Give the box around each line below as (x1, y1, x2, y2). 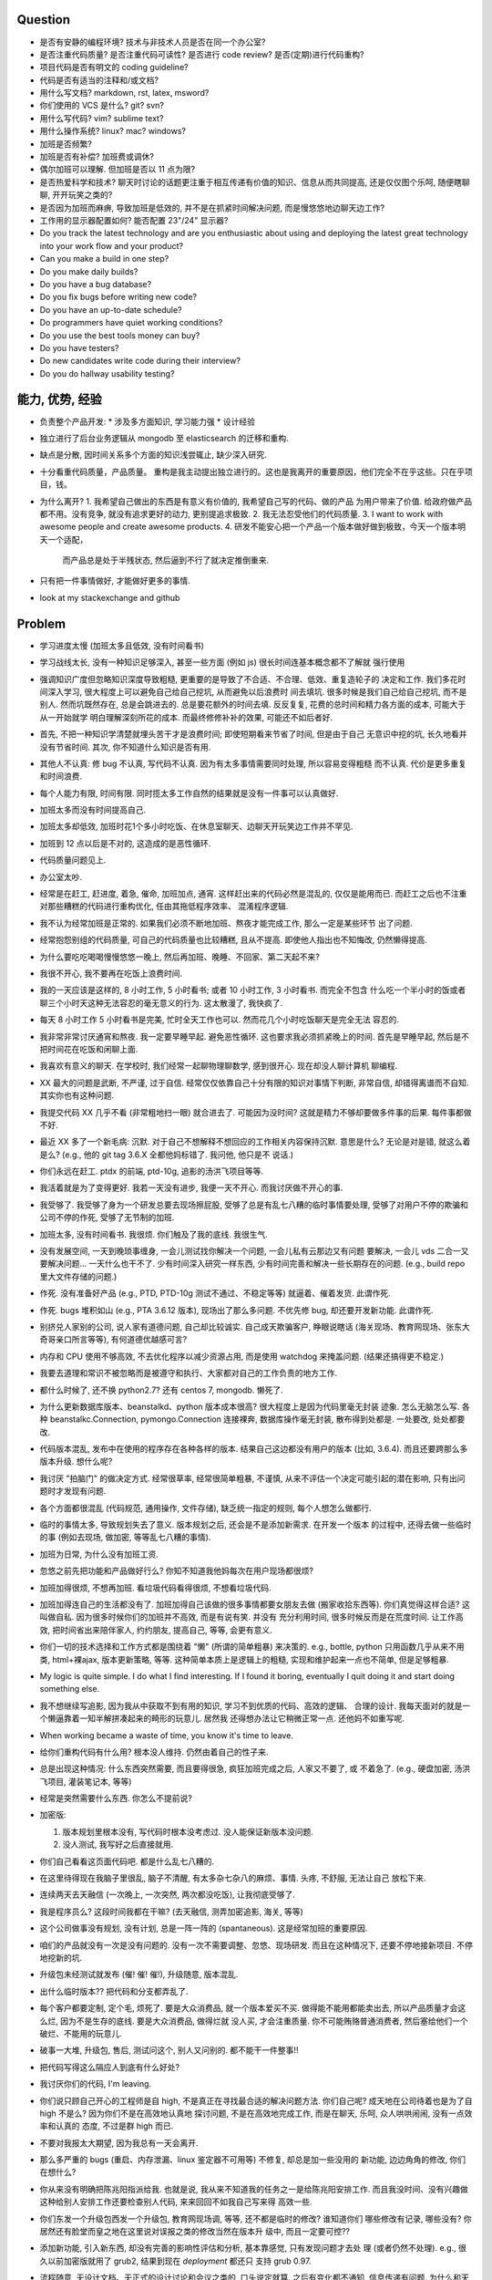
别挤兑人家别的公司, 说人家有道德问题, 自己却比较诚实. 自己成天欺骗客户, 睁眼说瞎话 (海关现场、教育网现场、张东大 (39, 1321, 470, 1332)
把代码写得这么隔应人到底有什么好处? (39, 2061, 180, 2072)
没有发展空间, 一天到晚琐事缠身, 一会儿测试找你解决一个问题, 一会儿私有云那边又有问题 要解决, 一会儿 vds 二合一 (39, 1246, 462, 1257)
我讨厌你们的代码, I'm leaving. (39, 2078, 152, 2089)
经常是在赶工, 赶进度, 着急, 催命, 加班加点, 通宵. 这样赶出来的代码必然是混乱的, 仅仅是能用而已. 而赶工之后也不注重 (39, 888, 467, 899)
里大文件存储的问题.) (39, 1270, 118, 1281)
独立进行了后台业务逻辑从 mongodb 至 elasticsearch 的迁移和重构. (39, 432, 289, 443)
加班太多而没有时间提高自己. (39, 804, 147, 815)
